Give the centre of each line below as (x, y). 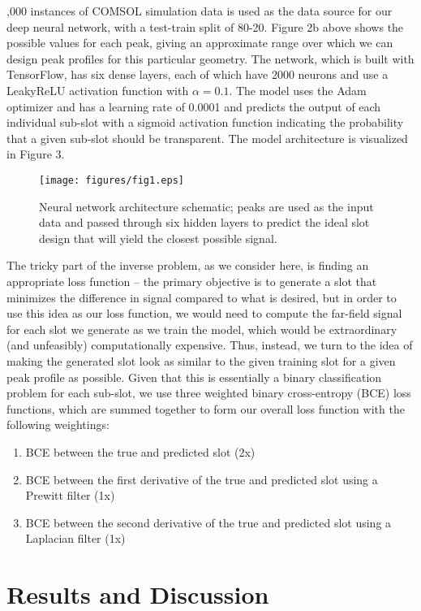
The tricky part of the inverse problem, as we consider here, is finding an (188, 265)
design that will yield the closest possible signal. (158, 238)
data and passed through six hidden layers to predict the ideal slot (204, 222)
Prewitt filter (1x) (70, 495)
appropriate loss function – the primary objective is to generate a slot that (192, 281)
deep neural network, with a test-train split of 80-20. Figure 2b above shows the (205, 26)
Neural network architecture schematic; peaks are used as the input (206, 206)
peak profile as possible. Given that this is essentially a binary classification (194, 377)
